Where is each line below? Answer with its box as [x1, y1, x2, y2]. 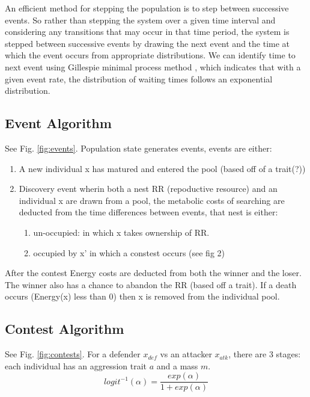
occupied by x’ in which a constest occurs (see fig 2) [33, 246, 225, 259]
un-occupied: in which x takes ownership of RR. [33, 226, 210, 238]
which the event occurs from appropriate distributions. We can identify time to [5, 49, 296, 61]
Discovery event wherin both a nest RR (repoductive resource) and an [19, 182, 278, 195]
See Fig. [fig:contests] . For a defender [5, 348, 141, 360]
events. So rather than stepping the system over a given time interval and [5, 13, 276, 26]
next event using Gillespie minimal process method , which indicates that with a [5, 60, 301, 73]
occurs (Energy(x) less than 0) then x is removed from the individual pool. [5, 290, 280, 303]
